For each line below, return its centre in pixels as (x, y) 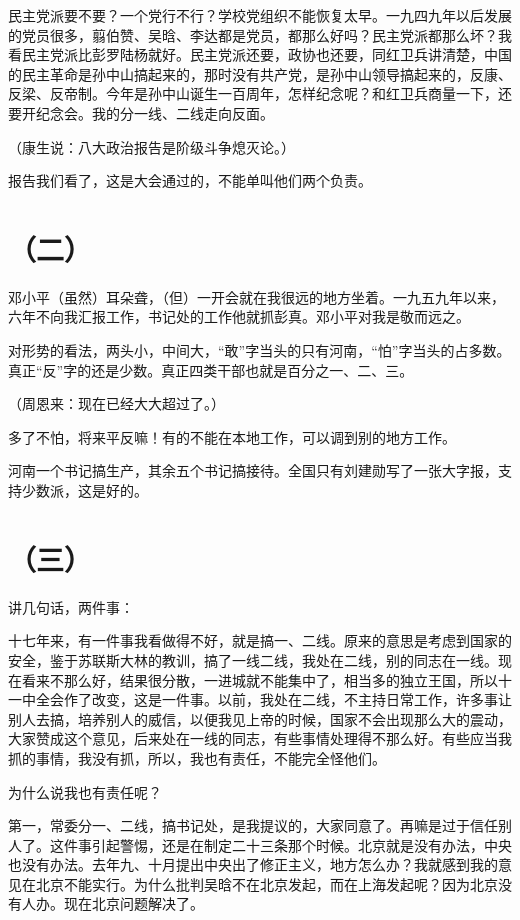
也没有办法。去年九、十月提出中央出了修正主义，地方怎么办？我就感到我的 (253, 864)
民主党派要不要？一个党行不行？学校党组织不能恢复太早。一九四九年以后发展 (260, 15)
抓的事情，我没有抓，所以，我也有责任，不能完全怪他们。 (197, 757)
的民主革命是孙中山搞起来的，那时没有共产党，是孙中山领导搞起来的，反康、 (260, 73)
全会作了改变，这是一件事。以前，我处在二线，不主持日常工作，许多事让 (273, 699)
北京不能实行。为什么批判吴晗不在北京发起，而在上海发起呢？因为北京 (266, 883)
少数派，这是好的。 (84, 490)
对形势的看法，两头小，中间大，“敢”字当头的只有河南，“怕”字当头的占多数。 (259, 350)
